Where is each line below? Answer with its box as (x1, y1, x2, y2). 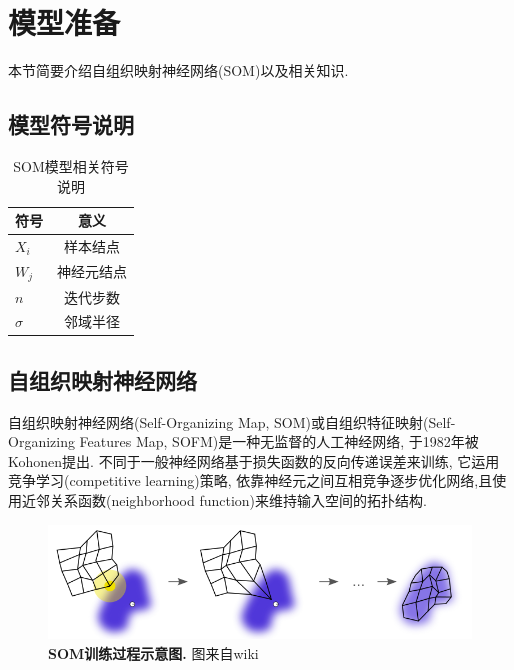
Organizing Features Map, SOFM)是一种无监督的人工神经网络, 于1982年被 (8, 431, 479, 452)
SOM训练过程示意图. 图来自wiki (48, 642, 259, 663)
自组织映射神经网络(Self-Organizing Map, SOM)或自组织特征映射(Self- (8, 411, 456, 432)
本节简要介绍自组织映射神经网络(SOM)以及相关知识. (8, 60, 349, 81)
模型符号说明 (8, 109, 134, 140)
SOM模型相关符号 (13, 155, 129, 176)
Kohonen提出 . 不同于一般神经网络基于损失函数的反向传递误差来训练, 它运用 (8, 450, 500, 471)
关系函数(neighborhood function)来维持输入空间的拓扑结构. (49, 490, 427, 511)
